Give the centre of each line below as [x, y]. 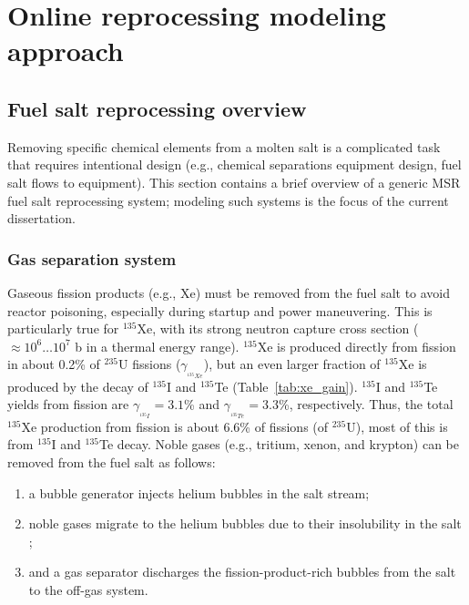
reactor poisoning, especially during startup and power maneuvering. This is [220, 310]
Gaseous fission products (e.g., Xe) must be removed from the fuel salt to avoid [229, 292]
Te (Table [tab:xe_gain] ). [286, 386]
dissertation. [41, 218]
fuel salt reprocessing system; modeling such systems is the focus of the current [228, 200]
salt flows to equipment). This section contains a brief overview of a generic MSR [234, 182]
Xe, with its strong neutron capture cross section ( [278, 328]
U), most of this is [397, 426]
